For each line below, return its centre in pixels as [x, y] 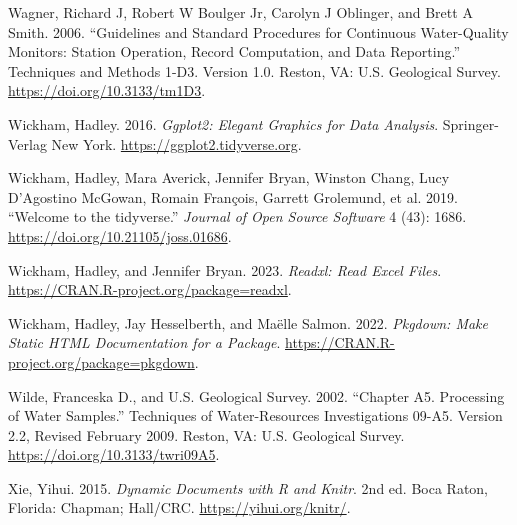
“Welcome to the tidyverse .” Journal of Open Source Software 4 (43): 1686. [237, 216]
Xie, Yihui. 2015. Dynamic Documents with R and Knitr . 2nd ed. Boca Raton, [248, 487]
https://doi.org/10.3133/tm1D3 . [107, 90]
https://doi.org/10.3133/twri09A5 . [114, 454]
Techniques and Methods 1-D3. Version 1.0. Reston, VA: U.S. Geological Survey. [254, 70]
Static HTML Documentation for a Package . [144, 342]
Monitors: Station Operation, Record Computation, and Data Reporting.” [234, 51]
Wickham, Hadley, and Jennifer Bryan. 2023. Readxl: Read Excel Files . [225, 269]
